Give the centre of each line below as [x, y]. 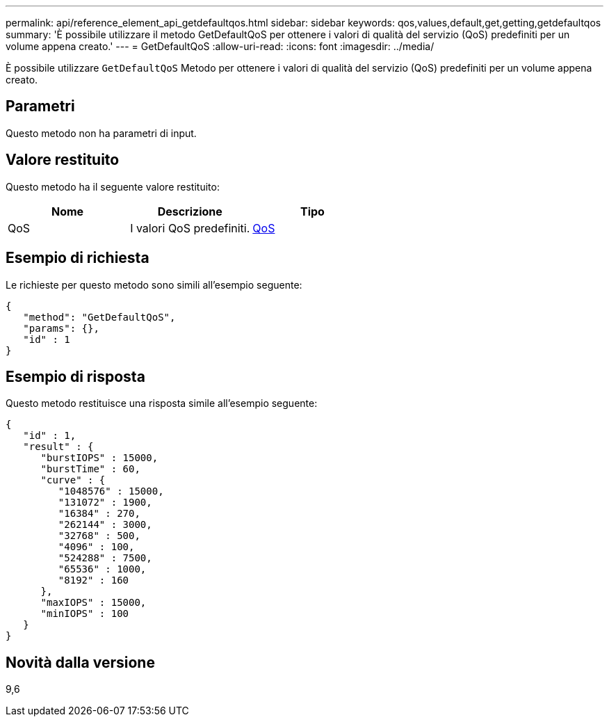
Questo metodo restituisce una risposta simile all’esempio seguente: [162, 403]
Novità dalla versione [80, 662]
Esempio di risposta [75, 376]
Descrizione [190, 211]
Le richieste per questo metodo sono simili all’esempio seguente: [154, 284]
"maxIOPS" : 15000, [94, 603]
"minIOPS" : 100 [85, 614]
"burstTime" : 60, [90, 469]
